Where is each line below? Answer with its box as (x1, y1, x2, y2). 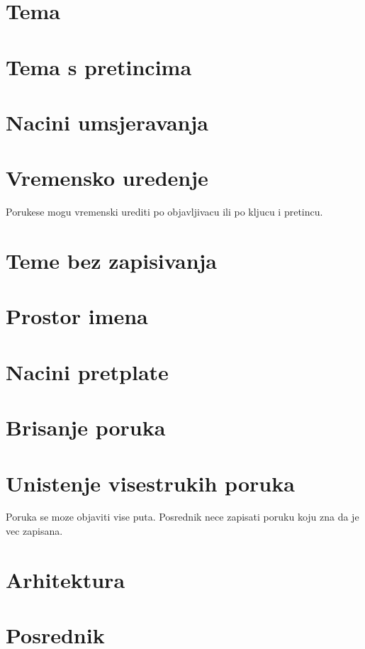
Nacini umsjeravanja (6, 107, 208, 136)
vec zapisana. (6, 523, 63, 538)
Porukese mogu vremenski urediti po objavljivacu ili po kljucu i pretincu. (6, 204, 323, 219)
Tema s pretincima (6, 52, 192, 81)
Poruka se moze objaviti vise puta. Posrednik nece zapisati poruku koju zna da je (6, 509, 359, 524)
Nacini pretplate (6, 357, 169, 386)
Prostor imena (6, 301, 148, 331)
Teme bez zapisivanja (6, 246, 218, 275)
